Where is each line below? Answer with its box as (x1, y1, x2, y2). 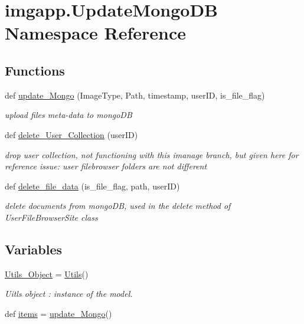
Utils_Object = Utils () (5, 267, 89, 280)
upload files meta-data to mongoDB (5, 109, 132, 121)
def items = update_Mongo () (5, 307, 112, 319)
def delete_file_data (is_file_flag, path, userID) (5, 179, 180, 192)
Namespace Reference (5, 21, 186, 45)
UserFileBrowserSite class (5, 211, 98, 223)
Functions (5, 61, 65, 79)
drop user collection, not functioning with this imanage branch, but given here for (5, 148, 299, 161)
